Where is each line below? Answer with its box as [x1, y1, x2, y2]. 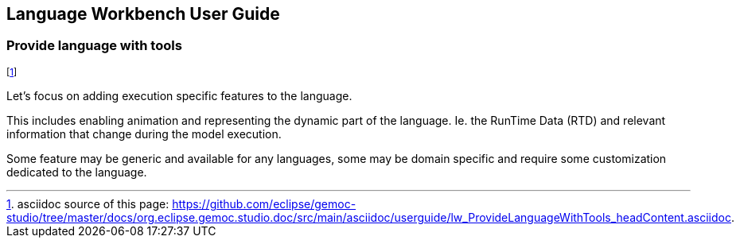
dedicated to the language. [6, 165, 147, 179]
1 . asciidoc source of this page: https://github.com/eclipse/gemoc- [6, 196, 356, 211]
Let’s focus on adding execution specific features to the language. [6, 88, 352, 103]
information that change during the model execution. [6, 126, 282, 141]
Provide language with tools [6, 37, 182, 54]
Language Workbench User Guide [6, 4, 280, 24]
